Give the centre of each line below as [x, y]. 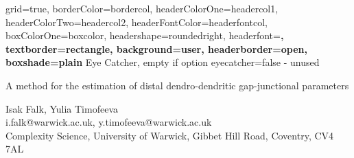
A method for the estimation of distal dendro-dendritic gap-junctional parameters [177, 85]
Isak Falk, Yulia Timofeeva [62, 108]
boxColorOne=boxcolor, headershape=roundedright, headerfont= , [145, 35]
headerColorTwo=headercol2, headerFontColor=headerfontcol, [137, 22]
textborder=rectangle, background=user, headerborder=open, [156, 48]
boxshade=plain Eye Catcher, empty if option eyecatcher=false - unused [163, 62]
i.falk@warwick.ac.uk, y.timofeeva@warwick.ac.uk [109, 122]
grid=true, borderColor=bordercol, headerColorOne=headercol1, [142, 8]
